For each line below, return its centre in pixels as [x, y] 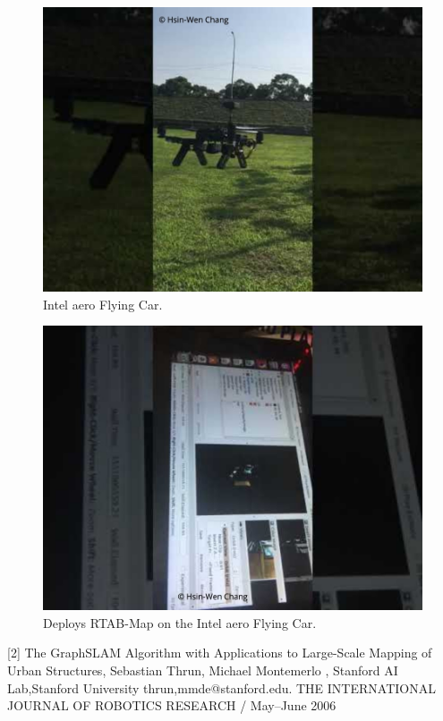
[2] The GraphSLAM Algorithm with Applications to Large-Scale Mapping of [220, 653]
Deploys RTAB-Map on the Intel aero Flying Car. [180, 622]
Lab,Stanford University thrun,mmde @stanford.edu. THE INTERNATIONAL [221, 687]
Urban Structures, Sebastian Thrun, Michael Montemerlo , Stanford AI [203, 670]
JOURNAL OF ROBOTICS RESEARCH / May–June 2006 [172, 705]
